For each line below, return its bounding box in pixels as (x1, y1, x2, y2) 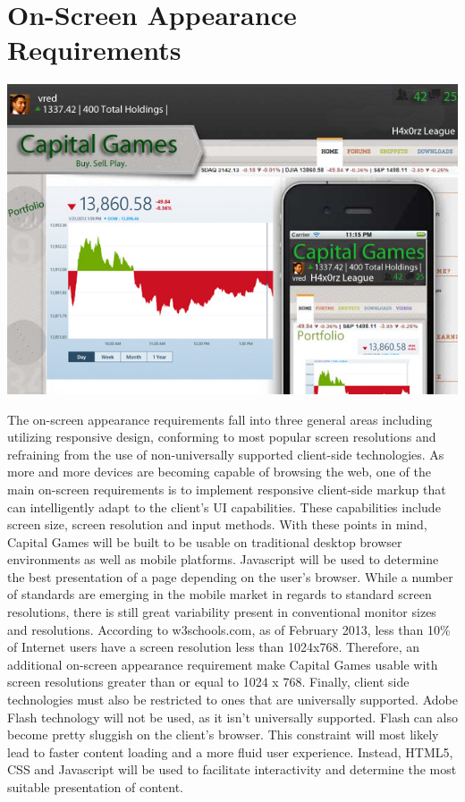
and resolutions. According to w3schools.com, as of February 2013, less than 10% (7, 620, 451, 638)
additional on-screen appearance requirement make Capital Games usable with (7, 654, 438, 673)
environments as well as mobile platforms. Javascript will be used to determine (7, 550, 439, 569)
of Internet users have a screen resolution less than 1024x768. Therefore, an (7, 637, 420, 656)
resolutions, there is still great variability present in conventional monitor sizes (7, 603, 436, 621)
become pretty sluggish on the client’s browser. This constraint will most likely (7, 725, 439, 744)
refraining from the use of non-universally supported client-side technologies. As (7, 444, 444, 463)
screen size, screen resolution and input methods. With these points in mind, (7, 515, 427, 534)
